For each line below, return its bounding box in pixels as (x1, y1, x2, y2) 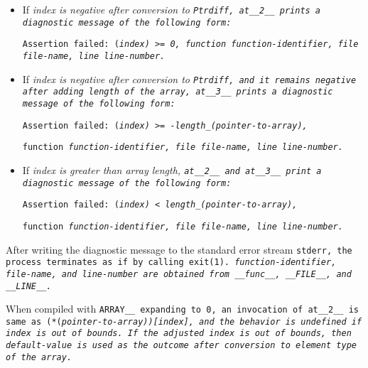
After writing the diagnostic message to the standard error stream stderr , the (6, 242, 352, 256)
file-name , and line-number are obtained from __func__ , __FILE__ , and (6, 269, 352, 279)
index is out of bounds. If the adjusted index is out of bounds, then (6, 328, 352, 339)
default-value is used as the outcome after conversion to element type (6, 340, 357, 351)
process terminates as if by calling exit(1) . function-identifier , (6, 257, 337, 268)
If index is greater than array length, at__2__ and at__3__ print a (22, 162, 322, 177)
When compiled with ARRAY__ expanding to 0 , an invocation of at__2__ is (6, 301, 359, 316)
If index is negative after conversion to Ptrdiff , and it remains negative (22, 71, 357, 86)
